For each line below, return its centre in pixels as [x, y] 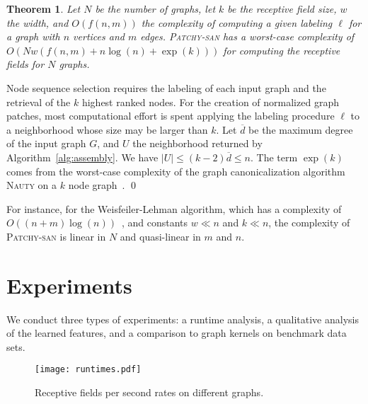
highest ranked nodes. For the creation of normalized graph [210, 102]
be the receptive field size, [282, 8]
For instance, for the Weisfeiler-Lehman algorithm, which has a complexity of [174, 208]
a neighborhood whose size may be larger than [107, 129]
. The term [274, 157]
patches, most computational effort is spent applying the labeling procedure [171, 116]
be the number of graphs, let [155, 8]
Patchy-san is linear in [56, 236]
